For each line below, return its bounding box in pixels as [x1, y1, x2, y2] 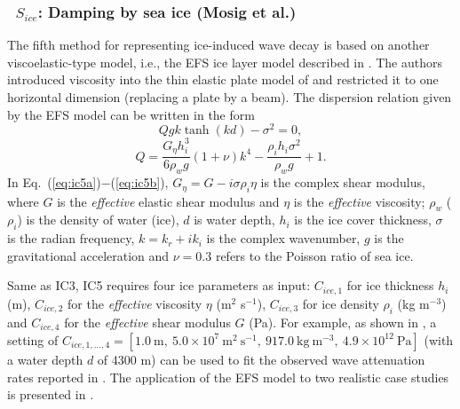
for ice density [302, 294, 379, 312]
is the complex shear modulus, [260, 173, 425, 192]
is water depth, [194, 210, 275, 229]
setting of [7, 330, 59, 349]
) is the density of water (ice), [17, 210, 179, 229]
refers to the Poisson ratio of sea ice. [215, 246, 414, 264]
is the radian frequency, [7, 229, 135, 248]
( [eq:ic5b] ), [110, 173, 169, 192]
